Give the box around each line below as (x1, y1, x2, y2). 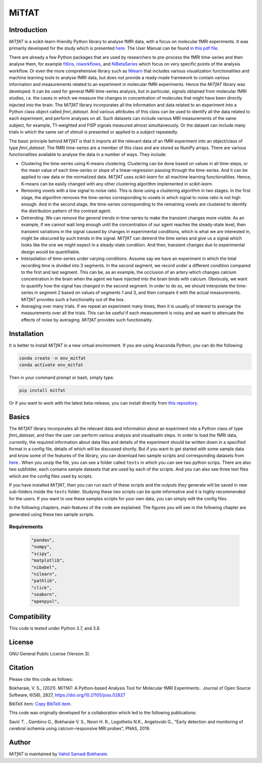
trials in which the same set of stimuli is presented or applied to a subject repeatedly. (9, 129, 179, 135)
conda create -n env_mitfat (19, 355, 86, 361)
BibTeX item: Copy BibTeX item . (9, 701, 72, 707)
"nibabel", (31, 564, 57, 570)
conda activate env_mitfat (19, 362, 83, 368)
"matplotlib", (31, 558, 65, 563)
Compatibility (9, 612, 51, 621)
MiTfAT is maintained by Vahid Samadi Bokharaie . (9, 751, 109, 757)
